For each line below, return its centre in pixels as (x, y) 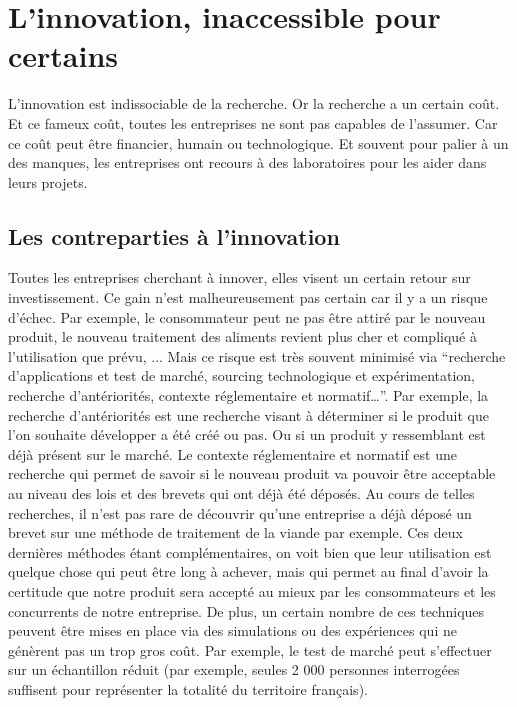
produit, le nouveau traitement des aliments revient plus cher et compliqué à (242, 336)
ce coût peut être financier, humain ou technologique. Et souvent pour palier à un (258, 142)
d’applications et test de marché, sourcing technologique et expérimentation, (242, 375)
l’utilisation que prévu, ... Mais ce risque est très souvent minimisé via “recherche (257, 355)
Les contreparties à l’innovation (174, 235)
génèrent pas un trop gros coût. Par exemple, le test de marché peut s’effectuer (250, 649)
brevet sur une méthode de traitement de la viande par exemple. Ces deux (235, 532)
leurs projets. (48, 181)
